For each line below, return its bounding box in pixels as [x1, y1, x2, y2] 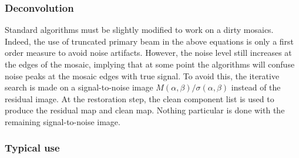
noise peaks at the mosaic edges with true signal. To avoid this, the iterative [5, 69, 280, 82]
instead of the [231, 81, 281, 93]
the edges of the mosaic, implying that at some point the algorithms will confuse [5, 58, 295, 70]
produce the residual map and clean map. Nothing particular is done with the [5, 104, 285, 116]
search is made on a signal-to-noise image [5, 81, 153, 93]
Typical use [5, 140, 60, 155]
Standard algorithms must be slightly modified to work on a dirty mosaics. [5, 23, 274, 36]
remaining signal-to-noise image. [5, 115, 120, 127]
